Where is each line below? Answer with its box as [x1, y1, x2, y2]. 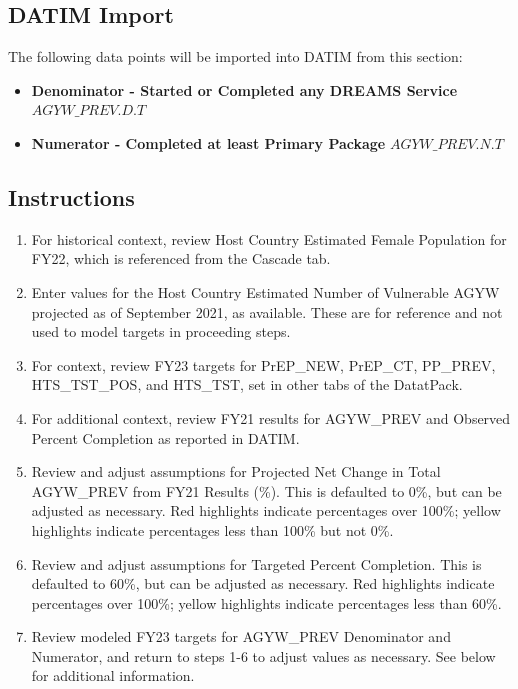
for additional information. [31, 665, 195, 686]
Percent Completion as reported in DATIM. [31, 427, 300, 448]
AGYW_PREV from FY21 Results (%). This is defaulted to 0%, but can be [31, 480, 502, 501]
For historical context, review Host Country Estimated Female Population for [31, 228, 507, 249]
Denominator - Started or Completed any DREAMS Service [31, 79, 458, 100]
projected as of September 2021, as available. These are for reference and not [31, 301, 503, 322]
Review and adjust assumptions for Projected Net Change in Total [31, 461, 441, 482]
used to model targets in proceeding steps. [31, 321, 291, 342]
